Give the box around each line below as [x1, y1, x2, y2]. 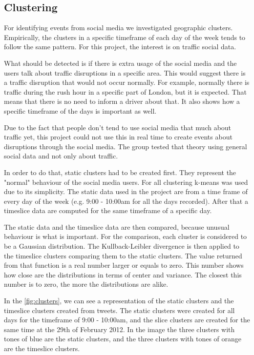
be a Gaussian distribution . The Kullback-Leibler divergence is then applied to [4, 241, 239, 251]
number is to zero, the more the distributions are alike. [4, 279, 169, 289]
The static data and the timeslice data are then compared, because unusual [4, 221, 230, 232]
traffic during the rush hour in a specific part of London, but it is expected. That [4, 86, 247, 97]
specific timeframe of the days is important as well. [4, 105, 157, 116]
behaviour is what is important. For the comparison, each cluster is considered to [4, 231, 247, 241]
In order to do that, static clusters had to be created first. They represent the [4, 167, 236, 177]
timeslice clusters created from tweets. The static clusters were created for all [4, 305, 235, 315]
